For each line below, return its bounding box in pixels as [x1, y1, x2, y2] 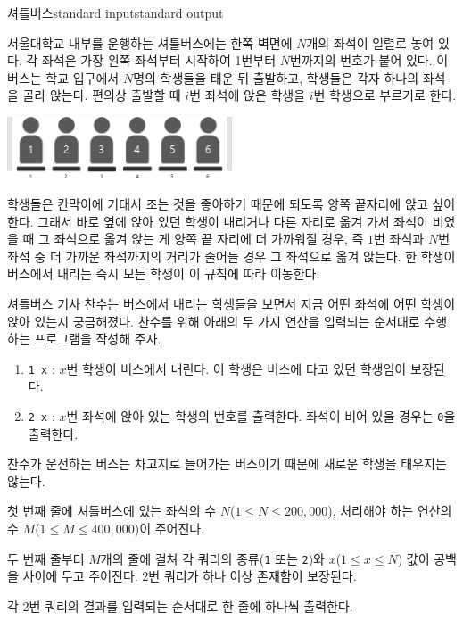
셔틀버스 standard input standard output [7, 4, 224, 21]
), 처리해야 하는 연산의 [327, 501, 452, 520]
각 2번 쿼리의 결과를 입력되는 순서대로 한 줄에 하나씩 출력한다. [7, 596, 353, 615]
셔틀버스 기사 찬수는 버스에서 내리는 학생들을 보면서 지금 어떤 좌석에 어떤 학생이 [7, 293, 456, 312]
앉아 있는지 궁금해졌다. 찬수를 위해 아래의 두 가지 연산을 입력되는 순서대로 [7, 311, 420, 330]
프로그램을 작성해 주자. [34, 329, 161, 348]
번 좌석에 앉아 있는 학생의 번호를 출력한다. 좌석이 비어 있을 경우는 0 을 [66, 406, 456, 425]
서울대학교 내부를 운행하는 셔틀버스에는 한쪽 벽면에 [7, 33, 293, 52]
